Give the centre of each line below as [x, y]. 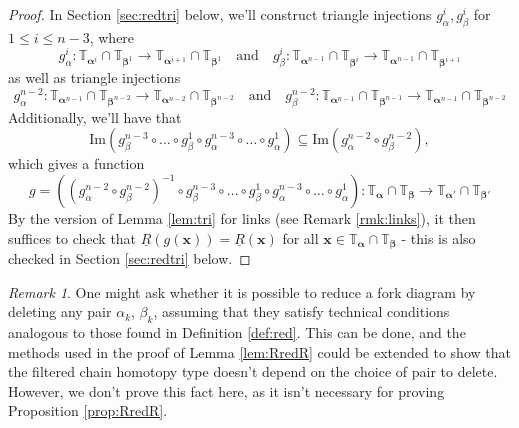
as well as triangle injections [94, 77]
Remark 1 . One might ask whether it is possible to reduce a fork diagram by [242, 291]
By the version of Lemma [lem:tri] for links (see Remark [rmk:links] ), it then [242, 217]
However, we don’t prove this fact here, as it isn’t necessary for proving [226, 390]
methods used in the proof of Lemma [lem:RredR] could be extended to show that [259, 351]
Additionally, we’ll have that [95, 116]
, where [112, 36]
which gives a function [76, 163]
